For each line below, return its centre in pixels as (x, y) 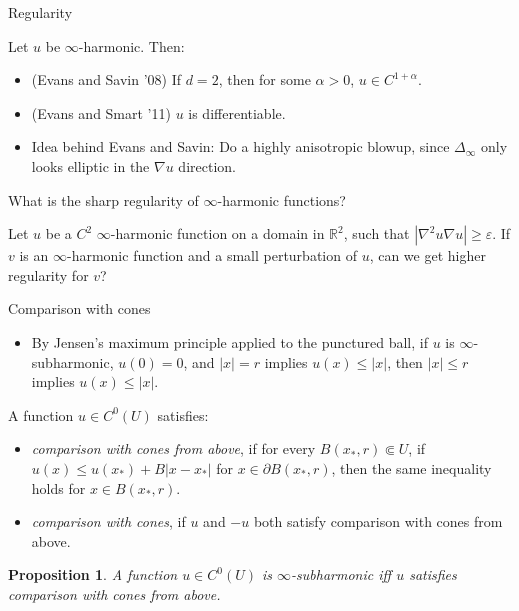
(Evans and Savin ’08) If (106, 79)
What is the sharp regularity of (103, 199)
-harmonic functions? (281, 199)
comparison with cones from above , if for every (173, 448)
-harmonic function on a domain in (217, 233)
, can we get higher (427, 255)
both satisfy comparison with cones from (378, 521)
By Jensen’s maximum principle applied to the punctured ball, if (229, 341)
